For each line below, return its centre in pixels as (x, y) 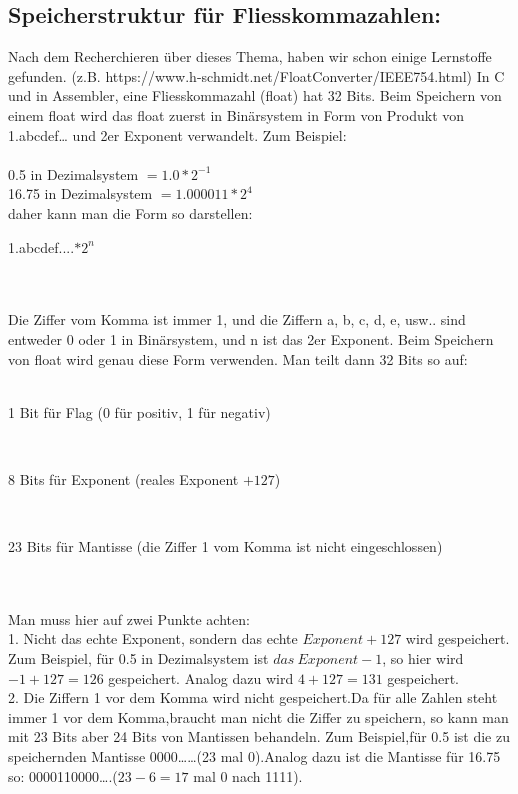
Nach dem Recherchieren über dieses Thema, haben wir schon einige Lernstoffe (250, 56)
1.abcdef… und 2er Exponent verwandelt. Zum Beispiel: (177, 134)
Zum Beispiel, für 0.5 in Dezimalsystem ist (138, 658)
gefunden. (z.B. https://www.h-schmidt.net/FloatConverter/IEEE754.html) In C (256, 75)
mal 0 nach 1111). (248, 775)
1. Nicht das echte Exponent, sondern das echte (153, 638)
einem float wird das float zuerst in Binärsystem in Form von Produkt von (236, 114)
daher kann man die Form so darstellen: (130, 212)
